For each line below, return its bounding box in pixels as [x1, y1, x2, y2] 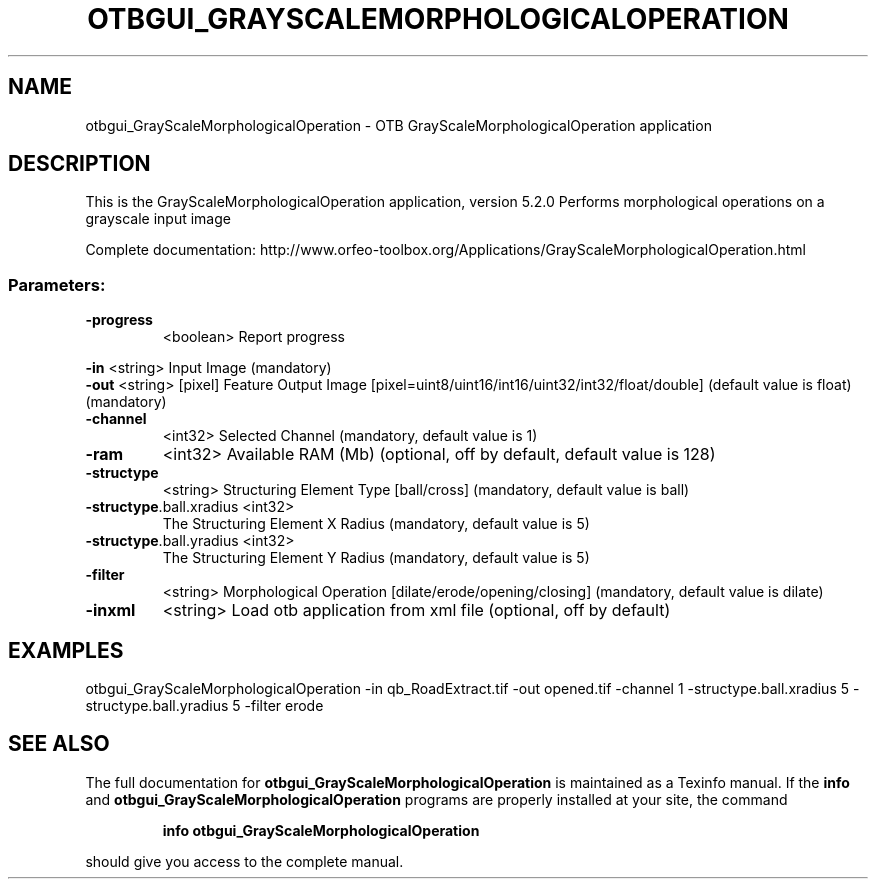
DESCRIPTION [8, 151, 151, 177]
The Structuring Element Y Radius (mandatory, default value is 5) [162, 549, 590, 567]
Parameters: [8, 274, 106, 295]
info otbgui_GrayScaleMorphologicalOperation [162, 821, 480, 839]
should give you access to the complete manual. [85, 852, 404, 870]
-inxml [85, 600, 136, 621]
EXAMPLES [8, 637, 124, 663]
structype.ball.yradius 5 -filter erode [85, 697, 324, 715]
